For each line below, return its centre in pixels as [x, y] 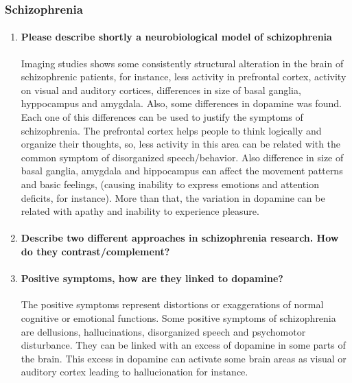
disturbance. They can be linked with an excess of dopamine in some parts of [183, 345]
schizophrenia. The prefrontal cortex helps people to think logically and [171, 130]
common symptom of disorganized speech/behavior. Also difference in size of [182, 157]
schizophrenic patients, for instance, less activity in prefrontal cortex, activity [184, 77]
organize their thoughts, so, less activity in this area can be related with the [181, 144]
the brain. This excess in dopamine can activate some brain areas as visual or [184, 358]
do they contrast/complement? [95, 251]
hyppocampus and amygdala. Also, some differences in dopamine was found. [181, 103]
